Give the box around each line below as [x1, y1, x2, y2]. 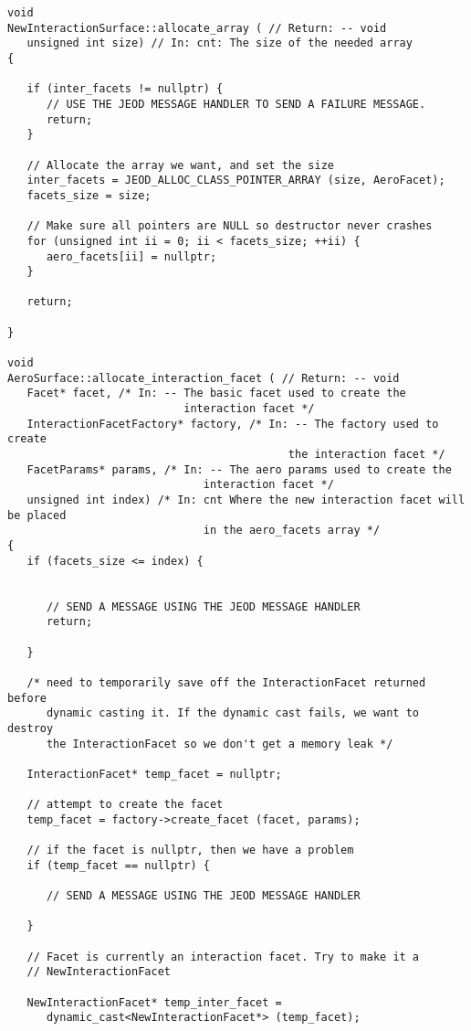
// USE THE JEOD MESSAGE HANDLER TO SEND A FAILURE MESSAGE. [46, 97, 426, 111]
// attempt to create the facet [26, 798, 224, 812]
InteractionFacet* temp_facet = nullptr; [26, 767, 282, 781]
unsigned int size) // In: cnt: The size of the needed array [26, 37, 413, 50]
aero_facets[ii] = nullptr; [46, 250, 217, 263]
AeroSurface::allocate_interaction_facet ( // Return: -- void [7, 371, 400, 385]
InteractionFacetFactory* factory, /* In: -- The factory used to [26, 417, 439, 430]
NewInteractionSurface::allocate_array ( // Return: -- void [7, 21, 387, 35]
